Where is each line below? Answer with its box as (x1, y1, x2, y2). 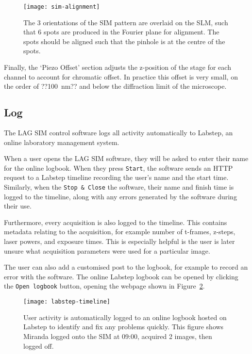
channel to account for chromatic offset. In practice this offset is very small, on (4, 71, 238, 81)
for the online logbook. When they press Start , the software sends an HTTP (4, 162, 233, 173)
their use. (4, 201, 32, 211)
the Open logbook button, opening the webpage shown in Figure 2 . (4, 281, 205, 291)
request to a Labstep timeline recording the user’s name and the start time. (4, 172, 229, 182)
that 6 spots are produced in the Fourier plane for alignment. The (23, 27, 219, 37)
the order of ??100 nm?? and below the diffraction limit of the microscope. (4, 81, 227, 91)
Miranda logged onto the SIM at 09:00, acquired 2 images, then (23, 331, 212, 341)
